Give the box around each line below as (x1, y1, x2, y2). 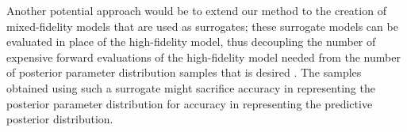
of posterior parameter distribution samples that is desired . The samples (6, 64, 362, 81)
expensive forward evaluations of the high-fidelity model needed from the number (6, 48, 401, 65)
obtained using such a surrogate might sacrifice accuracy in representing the (6, 79, 375, 96)
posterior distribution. (6, 111, 113, 127)
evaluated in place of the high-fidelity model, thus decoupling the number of (6, 33, 376, 50)
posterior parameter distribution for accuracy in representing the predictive (6, 95, 373, 111)
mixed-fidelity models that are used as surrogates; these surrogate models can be (6, 17, 398, 34)
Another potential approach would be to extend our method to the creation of (6, 2, 386, 18)
